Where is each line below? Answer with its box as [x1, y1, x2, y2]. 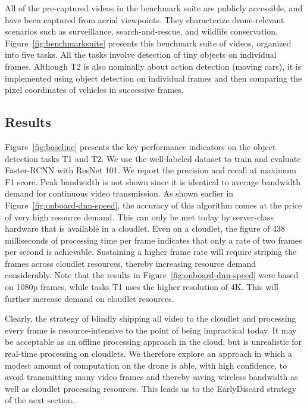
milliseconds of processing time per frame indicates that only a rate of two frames [5, 233, 302, 246]
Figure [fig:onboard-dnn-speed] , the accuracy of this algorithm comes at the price [5, 198, 302, 211]
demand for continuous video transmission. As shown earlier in [5, 187, 234, 200]
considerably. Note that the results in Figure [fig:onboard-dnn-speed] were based [5, 269, 299, 281]
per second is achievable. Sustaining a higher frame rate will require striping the [5, 245, 297, 258]
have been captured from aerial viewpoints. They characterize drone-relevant [5, 13, 284, 26]
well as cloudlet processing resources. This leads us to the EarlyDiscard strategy [5, 382, 297, 394]
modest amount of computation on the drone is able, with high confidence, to [5, 359, 287, 371]
